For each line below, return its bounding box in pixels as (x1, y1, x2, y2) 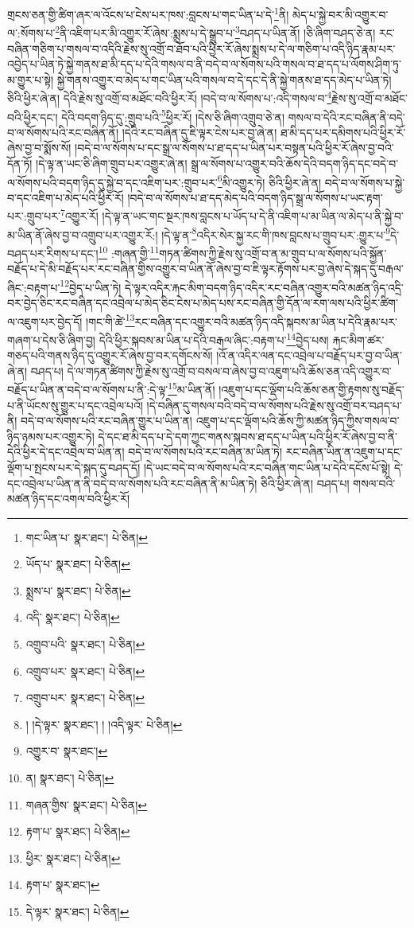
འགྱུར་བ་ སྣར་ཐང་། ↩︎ (25, 743, 108, 759)
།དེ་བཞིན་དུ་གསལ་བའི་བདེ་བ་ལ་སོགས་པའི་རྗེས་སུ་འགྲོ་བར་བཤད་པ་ (146, 396, 402, 413)
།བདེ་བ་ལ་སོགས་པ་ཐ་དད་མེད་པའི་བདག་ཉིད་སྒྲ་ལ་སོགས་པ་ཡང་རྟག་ (127, 189, 383, 205)
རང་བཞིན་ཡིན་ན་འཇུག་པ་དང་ (285, 443, 403, 460)
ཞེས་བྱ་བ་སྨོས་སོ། (7, 139, 72, 156)
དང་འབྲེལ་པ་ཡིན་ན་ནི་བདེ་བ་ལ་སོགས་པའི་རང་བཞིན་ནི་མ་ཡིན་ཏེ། (7, 474, 257, 491)
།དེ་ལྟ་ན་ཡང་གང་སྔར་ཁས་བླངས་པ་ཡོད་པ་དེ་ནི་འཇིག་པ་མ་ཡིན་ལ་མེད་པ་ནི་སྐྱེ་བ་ (102, 208, 404, 224)
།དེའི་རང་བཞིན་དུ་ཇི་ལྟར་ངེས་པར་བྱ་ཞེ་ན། (122, 123, 277, 140)
